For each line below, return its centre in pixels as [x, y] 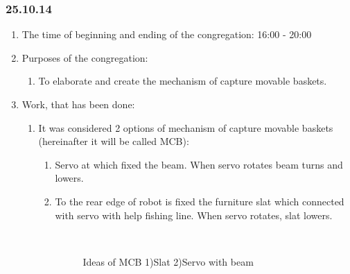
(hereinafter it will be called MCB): [114, 141]
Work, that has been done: [78, 104]
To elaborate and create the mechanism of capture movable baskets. [183, 81]
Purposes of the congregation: [85, 57]
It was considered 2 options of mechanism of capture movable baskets [186, 127]
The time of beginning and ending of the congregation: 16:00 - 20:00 [167, 34]
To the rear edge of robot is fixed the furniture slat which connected [200, 201]
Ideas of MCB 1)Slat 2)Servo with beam [168, 261]
